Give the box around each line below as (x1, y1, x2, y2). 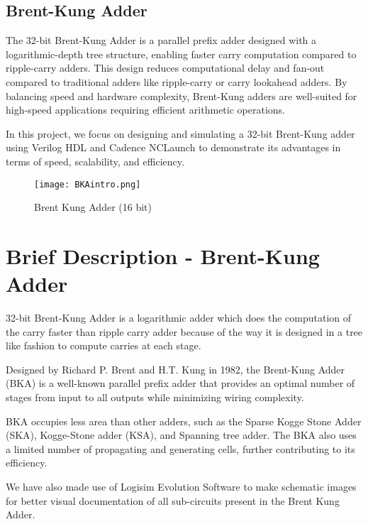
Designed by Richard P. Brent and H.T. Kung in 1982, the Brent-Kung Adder (6, 361, 345, 376)
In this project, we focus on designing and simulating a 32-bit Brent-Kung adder (6, 126, 355, 141)
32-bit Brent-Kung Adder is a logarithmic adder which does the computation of (6, 310, 352, 325)
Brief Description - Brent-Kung (6, 241, 320, 270)
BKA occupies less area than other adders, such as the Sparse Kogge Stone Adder (6, 413, 362, 428)
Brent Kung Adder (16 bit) (34, 200, 152, 214)
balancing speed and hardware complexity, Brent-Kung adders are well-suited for (6, 88, 357, 103)
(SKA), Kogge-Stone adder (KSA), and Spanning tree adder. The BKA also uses (6, 427, 357, 442)
